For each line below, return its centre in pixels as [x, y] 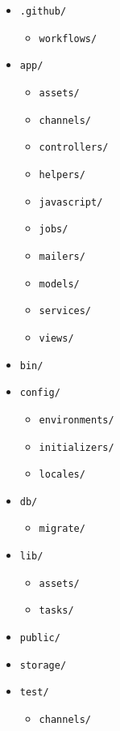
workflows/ [68, 38]
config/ [40, 393]
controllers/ [74, 148]
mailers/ [62, 256]
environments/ [77, 420]
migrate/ [62, 529]
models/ [59, 284]
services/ [65, 311]
